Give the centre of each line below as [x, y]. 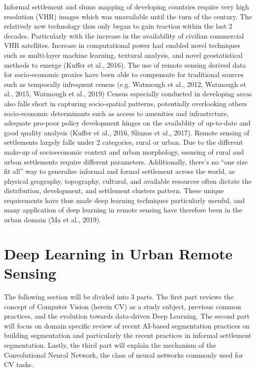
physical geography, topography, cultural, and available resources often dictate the [128, 181]
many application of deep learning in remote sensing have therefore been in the [123, 210]
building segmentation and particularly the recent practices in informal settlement [128, 335]
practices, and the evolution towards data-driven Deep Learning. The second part [127, 316]
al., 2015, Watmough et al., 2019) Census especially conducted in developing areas [128, 94]
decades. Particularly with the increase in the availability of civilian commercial [124, 35]
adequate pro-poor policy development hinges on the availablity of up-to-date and [127, 123]
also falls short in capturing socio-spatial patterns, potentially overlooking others [126, 103]
